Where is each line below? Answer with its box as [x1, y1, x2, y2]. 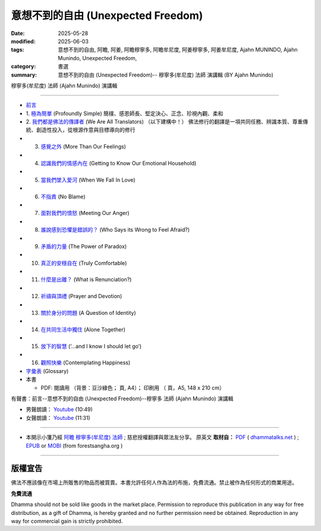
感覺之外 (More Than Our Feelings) [40, 143, 126, 150]
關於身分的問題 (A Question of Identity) [40, 309, 136, 317]
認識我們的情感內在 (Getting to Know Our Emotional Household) [40, 160, 197, 167]
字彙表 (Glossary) [26, 367, 69, 374]
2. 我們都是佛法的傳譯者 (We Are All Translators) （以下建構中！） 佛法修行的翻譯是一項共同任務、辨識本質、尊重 [26, 118, 303, 125]
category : [11, 63, 36, 70]
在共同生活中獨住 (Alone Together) [40, 325, 126, 333]
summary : [11, 71, 37, 78]
